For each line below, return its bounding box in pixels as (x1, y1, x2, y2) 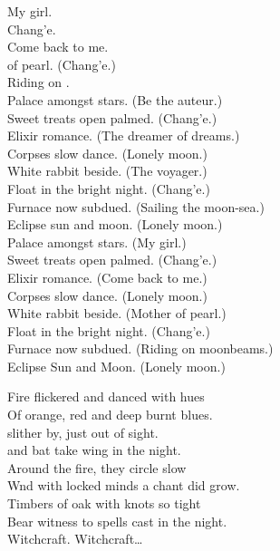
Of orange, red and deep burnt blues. (7, 405, 213, 424)
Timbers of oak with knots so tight (7, 494, 201, 513)
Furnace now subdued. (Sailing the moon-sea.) (7, 197, 265, 216)
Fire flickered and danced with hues (7, 387, 205, 406)
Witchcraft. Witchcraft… (7, 529, 143, 548)
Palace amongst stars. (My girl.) (7, 232, 187, 251)
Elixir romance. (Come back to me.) (7, 267, 208, 286)
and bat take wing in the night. (7, 440, 181, 459)
